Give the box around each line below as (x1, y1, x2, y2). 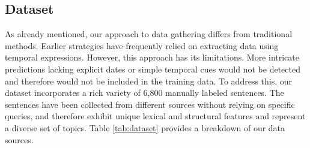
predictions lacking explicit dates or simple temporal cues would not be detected (5, 62, 300, 75)
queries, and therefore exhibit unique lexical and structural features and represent (5, 110, 306, 122)
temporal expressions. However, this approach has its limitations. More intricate (5, 51, 299, 64)
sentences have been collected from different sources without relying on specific (5, 98, 295, 110)
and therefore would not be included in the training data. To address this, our (5, 74, 293, 87)
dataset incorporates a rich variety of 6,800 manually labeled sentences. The (5, 86, 284, 99)
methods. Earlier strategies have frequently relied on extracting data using (5, 39, 279, 52)
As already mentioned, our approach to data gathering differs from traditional (5, 28, 293, 40)
